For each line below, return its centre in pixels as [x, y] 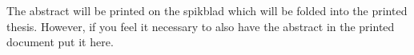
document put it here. [60, 42]
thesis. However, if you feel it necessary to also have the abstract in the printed [201, 26]
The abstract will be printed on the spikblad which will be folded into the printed [207, 10]
